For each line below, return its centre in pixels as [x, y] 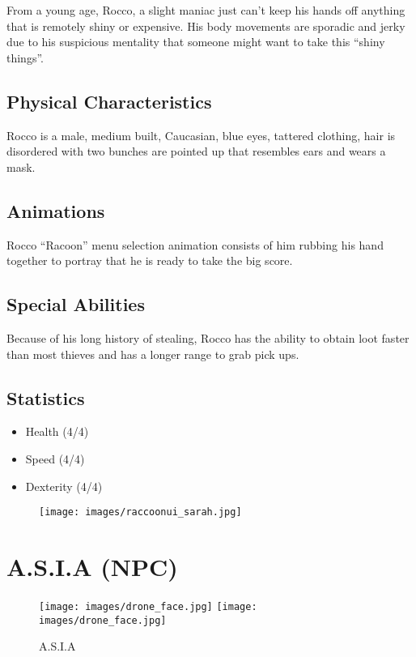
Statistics [46, 397]
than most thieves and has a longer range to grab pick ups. [153, 354]
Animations [56, 210]
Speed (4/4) [55, 458]
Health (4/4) [57, 431]
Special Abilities [76, 304]
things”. [25, 57]
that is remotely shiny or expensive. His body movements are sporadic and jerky [206, 26]
